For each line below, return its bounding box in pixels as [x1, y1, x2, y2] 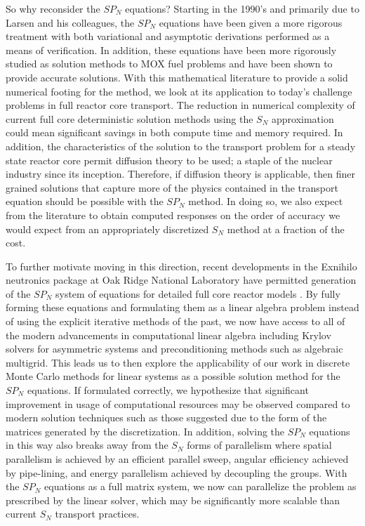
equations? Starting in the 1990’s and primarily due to [125, 1, 359, 15]
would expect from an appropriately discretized [6, 221, 209, 236]
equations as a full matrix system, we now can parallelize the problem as [44, 479, 357, 494]
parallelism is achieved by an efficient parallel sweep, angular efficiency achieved [6, 452, 349, 466]
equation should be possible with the [6, 194, 164, 209]
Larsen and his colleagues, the [6, 15, 135, 29]
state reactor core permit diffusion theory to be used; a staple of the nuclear [6, 152, 333, 167]
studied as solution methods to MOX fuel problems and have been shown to [6, 56, 333, 71]
